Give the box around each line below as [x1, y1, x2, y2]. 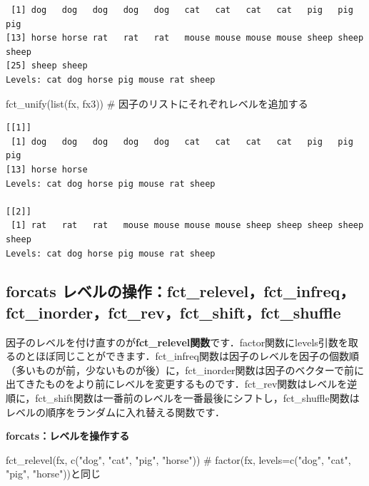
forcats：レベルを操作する [6, 428, 130, 443]
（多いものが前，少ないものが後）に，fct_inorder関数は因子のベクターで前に [6, 362, 364, 377]
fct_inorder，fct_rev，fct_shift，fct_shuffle [6, 301, 341, 323]
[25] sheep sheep [6, 61, 88, 71]
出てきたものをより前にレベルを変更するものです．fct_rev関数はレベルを [6, 376, 348, 391]
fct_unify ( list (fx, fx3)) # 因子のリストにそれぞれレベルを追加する [6, 95, 308, 110]
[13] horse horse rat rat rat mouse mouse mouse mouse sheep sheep [6, 33, 364, 43]
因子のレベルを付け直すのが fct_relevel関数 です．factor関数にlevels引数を [6, 334, 348, 349]
